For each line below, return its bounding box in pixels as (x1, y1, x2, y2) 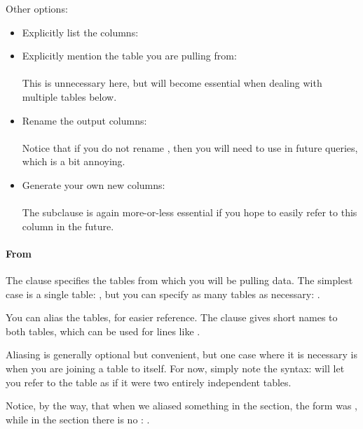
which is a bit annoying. (22, 154, 125, 169)
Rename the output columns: (22, 113, 147, 127)
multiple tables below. (22, 89, 117, 104)
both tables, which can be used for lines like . (6, 323, 200, 338)
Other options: (6, 1, 68, 15)
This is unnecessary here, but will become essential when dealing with (22, 76, 322, 90)
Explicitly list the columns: (22, 24, 139, 39)
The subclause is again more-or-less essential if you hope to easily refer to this (22, 205, 357, 220)
